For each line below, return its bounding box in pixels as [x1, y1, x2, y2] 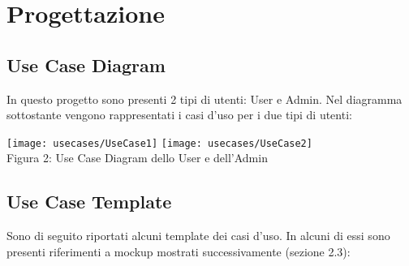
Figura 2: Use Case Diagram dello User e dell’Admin [6, 149, 268, 166]
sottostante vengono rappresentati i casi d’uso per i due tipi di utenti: [6, 106, 352, 123]
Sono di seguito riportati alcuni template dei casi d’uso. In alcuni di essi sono [6, 227, 390, 244]
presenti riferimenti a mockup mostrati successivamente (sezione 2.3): [6, 242, 351, 260]
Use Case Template [6, 189, 172, 214]
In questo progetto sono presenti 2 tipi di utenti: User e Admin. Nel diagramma [6, 90, 403, 107]
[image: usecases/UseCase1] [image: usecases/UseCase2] [6, 137, 312, 149]
